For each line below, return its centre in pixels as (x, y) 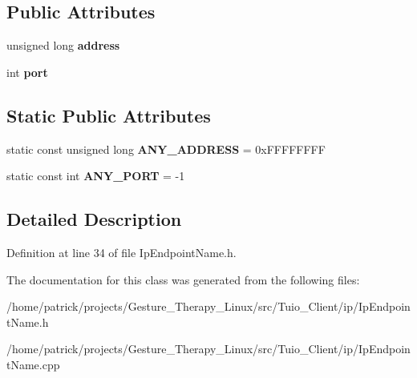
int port (27, 72)
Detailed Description (94, 219)
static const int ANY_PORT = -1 (96, 176)
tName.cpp (33, 364)
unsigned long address (63, 45)
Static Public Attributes (109, 115)
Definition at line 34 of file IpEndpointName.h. (121, 252)
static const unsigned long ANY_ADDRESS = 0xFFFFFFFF (166, 149)
